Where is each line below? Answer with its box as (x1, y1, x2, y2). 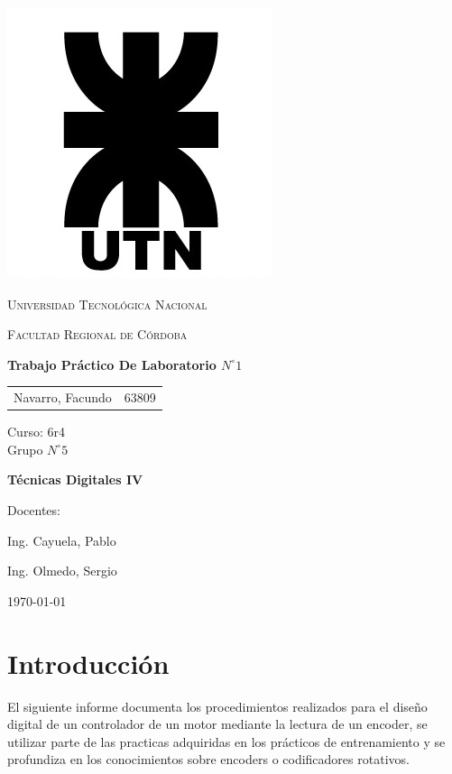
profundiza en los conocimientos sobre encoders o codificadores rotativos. (7, 750, 410, 769)
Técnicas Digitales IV (7, 470, 143, 489)
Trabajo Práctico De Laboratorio (7, 355, 217, 373)
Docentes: (7, 501, 60, 519)
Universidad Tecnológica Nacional (7, 294, 208, 313)
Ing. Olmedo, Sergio (7, 561, 117, 580)
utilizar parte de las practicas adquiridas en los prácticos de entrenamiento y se (7, 732, 446, 751)
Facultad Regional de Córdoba (7, 325, 188, 344)
